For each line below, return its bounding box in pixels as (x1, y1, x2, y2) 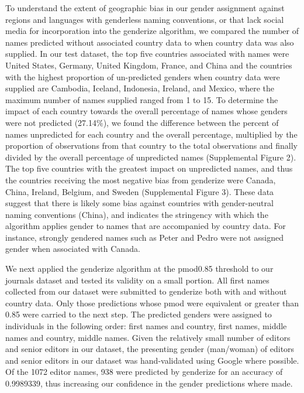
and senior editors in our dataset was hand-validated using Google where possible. (5, 354, 299, 366)
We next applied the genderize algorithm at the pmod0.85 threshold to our (5, 262, 274, 275)
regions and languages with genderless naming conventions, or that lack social (5, 13, 284, 25)
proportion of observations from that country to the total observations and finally (5, 139, 298, 152)
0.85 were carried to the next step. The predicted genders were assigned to (5, 308, 272, 320)
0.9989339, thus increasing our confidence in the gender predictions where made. (5, 377, 293, 389)
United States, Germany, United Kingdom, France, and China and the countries (5, 59, 292, 71)
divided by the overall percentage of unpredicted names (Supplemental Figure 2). (5, 151, 296, 163)
